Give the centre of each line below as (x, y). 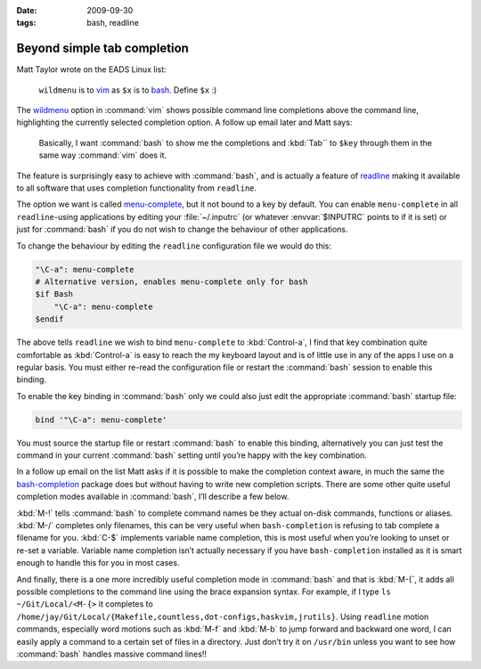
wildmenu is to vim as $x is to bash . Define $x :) (128, 90)
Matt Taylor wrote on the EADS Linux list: (91, 69)
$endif (49, 319)
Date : (27, 10)
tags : (26, 23)
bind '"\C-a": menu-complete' (101, 420)
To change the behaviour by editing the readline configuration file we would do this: (174, 246)
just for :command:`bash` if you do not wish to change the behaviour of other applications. (182, 229)
